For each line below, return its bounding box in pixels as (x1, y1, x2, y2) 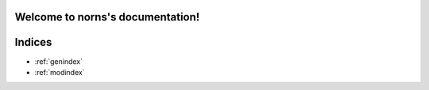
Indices (14, 36, 52, 49)
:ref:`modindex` (34, 67, 85, 77)
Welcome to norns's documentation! (14, 10, 200, 24)
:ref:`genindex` (34, 56, 83, 66)
